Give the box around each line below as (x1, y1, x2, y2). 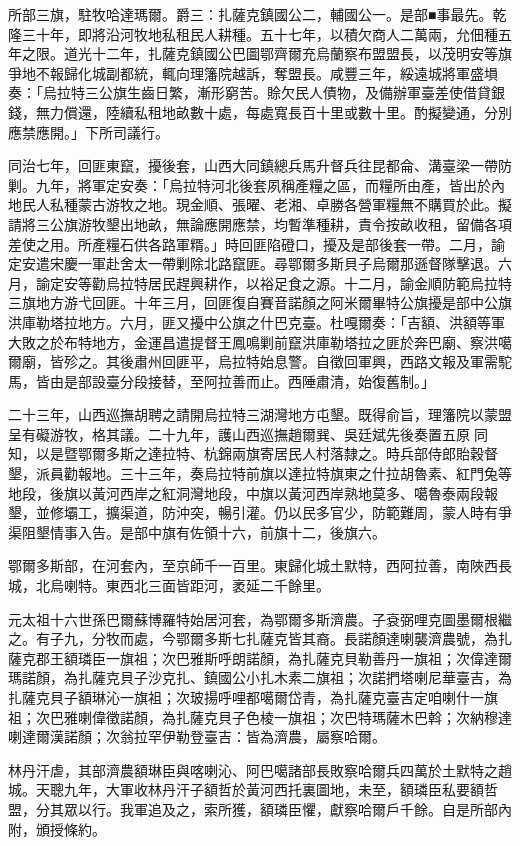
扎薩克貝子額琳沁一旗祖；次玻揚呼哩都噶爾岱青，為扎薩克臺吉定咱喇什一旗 (8, 687, 498, 707)
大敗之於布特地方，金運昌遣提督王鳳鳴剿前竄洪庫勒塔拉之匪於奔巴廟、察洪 (8, 331, 498, 352)
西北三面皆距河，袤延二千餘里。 (119, 575, 330, 596)
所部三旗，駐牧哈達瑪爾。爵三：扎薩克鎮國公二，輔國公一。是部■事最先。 (8, 4, 493, 24)
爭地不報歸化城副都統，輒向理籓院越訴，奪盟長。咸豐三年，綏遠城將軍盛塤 (8, 62, 498, 83)
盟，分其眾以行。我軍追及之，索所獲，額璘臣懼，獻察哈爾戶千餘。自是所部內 (8, 798, 512, 819)
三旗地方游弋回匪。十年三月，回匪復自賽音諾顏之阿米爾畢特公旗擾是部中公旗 (8, 292, 512, 313)
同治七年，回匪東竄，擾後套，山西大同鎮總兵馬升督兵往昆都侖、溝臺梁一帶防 (8, 155, 512, 176)
